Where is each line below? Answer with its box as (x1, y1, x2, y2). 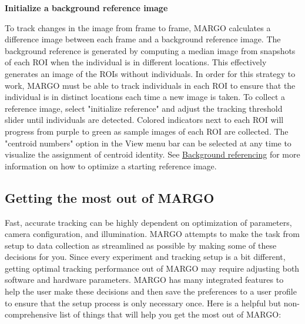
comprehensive (5, 308, 57, 320)
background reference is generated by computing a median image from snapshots (5, 44, 296, 56)
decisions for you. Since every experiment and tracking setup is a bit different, (5, 250, 286, 263)
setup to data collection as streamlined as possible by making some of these (5, 239, 277, 251)
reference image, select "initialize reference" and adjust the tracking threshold (5, 102, 283, 114)
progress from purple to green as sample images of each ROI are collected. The (5, 125, 289, 137)
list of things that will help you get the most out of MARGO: (59, 308, 281, 320)
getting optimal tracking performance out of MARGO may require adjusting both (5, 262, 300, 274)
